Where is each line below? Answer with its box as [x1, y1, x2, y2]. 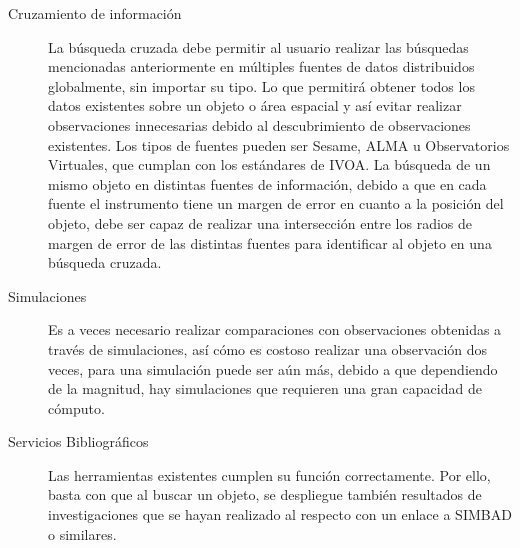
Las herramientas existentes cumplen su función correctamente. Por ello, [48, 464, 491, 485]
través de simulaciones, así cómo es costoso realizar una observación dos [48, 338, 488, 359]
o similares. [48, 523, 117, 544]
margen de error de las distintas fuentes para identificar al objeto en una [48, 232, 492, 253]
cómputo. [48, 397, 105, 418]
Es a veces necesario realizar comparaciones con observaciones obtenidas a [48, 319, 502, 340]
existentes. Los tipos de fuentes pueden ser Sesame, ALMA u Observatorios [48, 134, 510, 155]
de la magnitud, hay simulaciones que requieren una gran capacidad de [48, 378, 482, 399]
